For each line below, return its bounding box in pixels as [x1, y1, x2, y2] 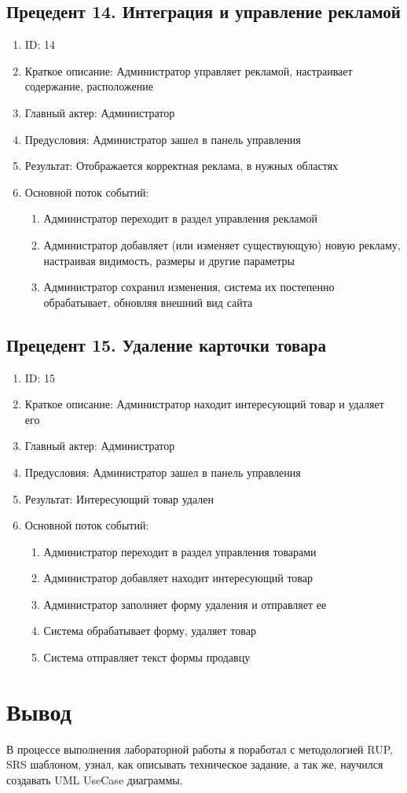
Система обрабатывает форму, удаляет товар [43, 622, 256, 639]
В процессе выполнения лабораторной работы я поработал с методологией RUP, [6, 740, 393, 757]
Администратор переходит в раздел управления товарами [43, 543, 317, 559]
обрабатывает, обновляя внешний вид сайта [43, 293, 253, 310]
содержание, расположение [24, 78, 153, 94]
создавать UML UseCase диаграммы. [6, 771, 183, 787]
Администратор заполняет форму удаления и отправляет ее [43, 596, 327, 612]
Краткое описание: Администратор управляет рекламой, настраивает [24, 62, 353, 79]
